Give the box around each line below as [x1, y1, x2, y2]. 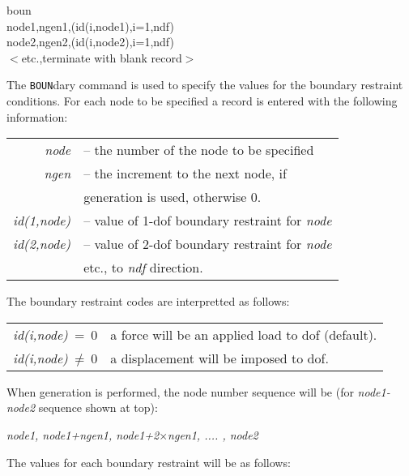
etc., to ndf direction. [83, 258, 203, 277]
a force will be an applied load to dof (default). [110, 324, 377, 344]
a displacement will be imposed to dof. [110, 348, 329, 367]
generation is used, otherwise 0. [83, 187, 262, 207]
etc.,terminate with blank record [21, 49, 182, 66]
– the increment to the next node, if [83, 164, 287, 183]
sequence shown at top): [38, 399, 158, 416]
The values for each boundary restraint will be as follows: [6, 453, 291, 470]
